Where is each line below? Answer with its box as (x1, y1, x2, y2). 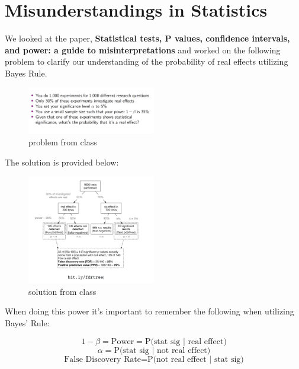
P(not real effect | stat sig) (147, 355, 244, 364)
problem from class (28, 135, 97, 148)
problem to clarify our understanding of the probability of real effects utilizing (5, 55, 288, 68)
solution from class (28, 285, 97, 297)
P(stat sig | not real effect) (114, 346, 211, 355)
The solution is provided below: (5, 155, 119, 168)
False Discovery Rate (64, 355, 142, 364)
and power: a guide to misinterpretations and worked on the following (5, 43, 281, 56)
